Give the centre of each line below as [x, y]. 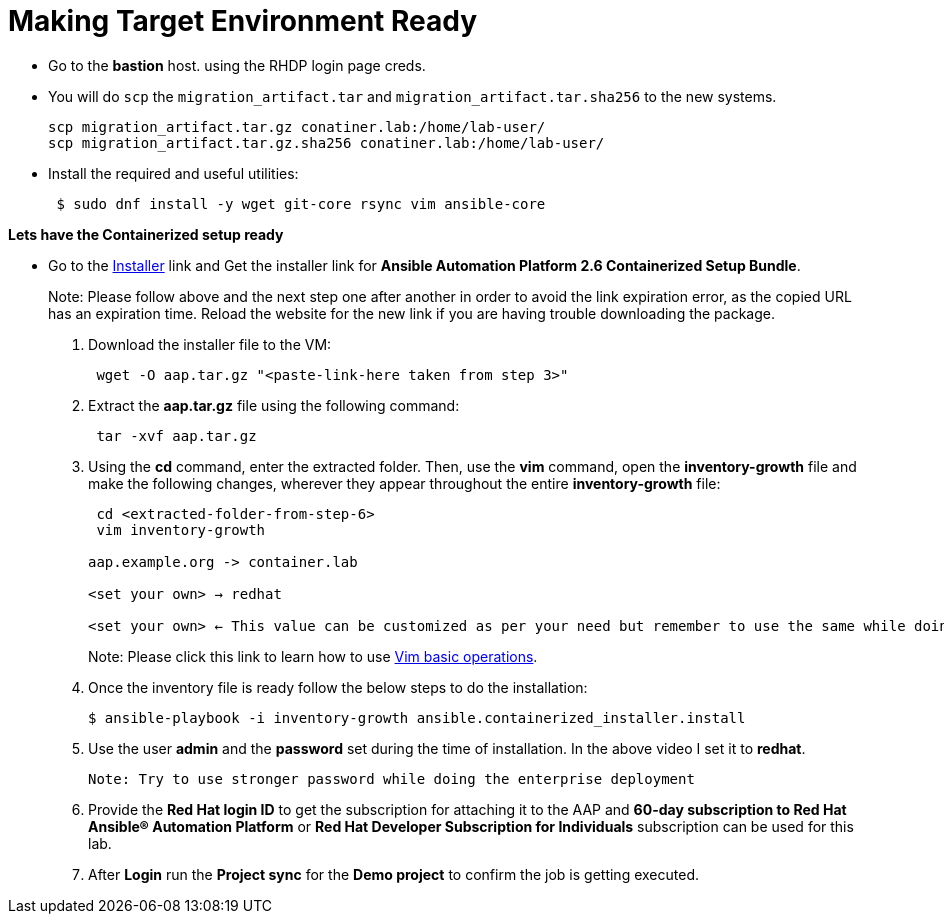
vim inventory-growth [181, 529]
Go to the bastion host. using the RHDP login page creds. [237, 65]
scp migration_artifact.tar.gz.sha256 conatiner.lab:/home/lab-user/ [326, 142]
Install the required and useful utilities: [173, 173]
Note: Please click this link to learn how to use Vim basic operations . [313, 656]
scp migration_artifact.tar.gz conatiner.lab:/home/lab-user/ [297, 126]
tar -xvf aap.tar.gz [176, 435]
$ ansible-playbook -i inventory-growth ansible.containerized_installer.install [417, 717]
